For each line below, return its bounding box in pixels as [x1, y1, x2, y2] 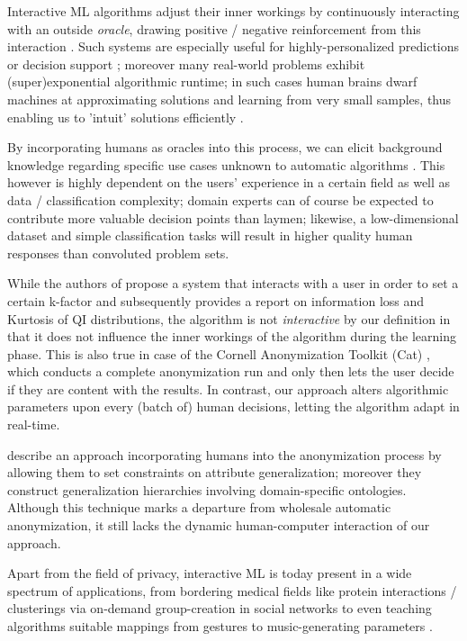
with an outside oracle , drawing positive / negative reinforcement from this [7, 19, 421, 38]
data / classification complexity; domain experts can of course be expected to [7, 190, 434, 209]
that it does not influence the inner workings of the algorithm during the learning [7, 327, 456, 346]
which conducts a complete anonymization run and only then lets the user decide [7, 362, 454, 381]
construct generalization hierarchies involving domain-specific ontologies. [7, 480, 407, 499]
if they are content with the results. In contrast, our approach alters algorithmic [7, 379, 449, 398]
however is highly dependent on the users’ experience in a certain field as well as [7, 173, 451, 192]
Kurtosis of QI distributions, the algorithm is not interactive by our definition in [7, 309, 451, 328]
